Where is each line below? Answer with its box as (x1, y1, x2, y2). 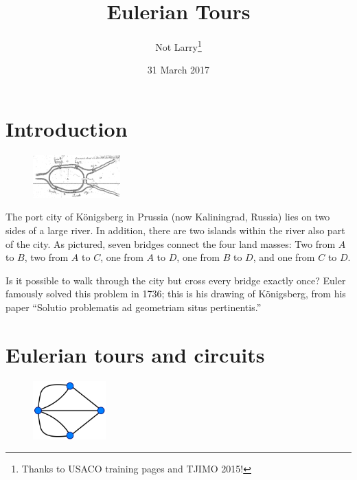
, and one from (253, 250, 315, 264)
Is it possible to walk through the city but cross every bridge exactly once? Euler (5, 273, 346, 287)
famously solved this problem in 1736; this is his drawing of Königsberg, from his (5, 286, 346, 301)
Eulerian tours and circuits (5, 340, 265, 368)
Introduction (5, 114, 128, 142)
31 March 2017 (147, 62, 210, 77)
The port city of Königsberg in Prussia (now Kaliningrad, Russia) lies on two (5, 209, 330, 224)
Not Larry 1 (155, 38, 202, 54)
